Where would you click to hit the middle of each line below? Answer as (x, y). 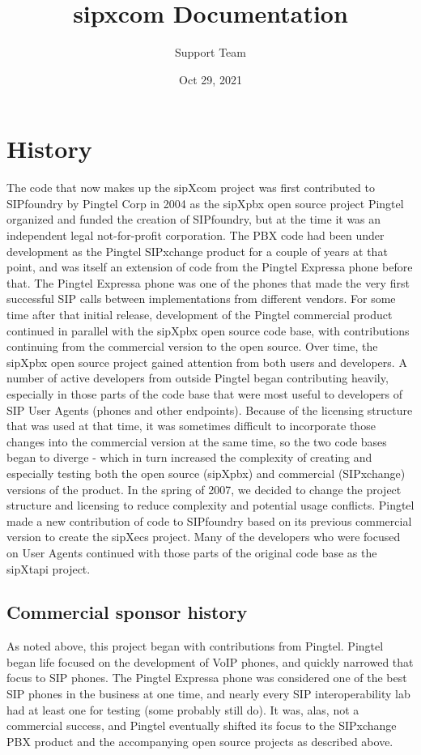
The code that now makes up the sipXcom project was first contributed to (191, 188)
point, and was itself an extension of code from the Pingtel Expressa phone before (210, 267)
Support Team (210, 52)
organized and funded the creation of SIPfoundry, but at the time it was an (194, 219)
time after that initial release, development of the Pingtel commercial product (200, 314)
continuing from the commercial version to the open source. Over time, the (192, 346)
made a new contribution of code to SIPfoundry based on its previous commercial (209, 520)
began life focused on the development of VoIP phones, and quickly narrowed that (210, 661)
